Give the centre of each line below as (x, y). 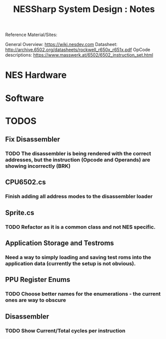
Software (24, 98)
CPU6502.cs (25, 182)
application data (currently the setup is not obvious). (70, 263)
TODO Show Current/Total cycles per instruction (65, 330)
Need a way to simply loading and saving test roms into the (78, 257)
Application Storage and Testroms (59, 243)
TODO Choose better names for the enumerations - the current (83, 294)
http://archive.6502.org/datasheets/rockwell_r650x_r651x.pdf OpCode (78, 50)
